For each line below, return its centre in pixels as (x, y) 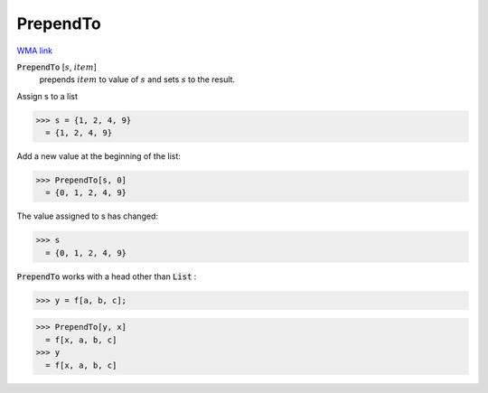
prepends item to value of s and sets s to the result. (137, 80)
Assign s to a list (47, 96)
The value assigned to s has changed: (87, 216)
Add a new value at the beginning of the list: (99, 156)
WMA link (35, 51)
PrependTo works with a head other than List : (107, 276)
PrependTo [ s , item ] (56, 67)
